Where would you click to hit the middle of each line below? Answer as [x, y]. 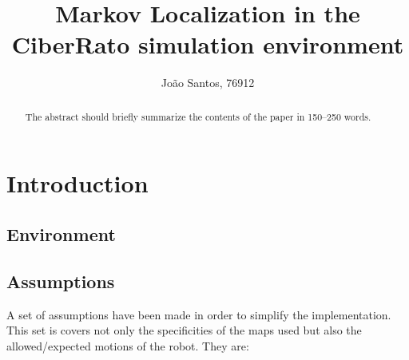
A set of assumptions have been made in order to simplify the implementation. [199, 314]
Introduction [77, 183]
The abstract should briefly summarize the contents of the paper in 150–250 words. [198, 116]
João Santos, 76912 [208, 83]
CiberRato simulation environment [208, 44]
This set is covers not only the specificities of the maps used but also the [184, 330]
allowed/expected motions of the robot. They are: [128, 345]
